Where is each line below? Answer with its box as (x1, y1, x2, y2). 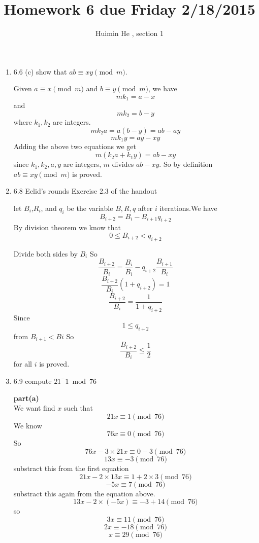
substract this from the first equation (13, 462, 129, 473)
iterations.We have (159, 202, 217, 213)
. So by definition (159, 159, 213, 169)
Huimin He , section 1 (95, 28, 164, 39)
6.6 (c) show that (13, 66, 67, 77)
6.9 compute (13, 375, 52, 386)
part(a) (13, 392, 39, 403)
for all (13, 358, 33, 369)
